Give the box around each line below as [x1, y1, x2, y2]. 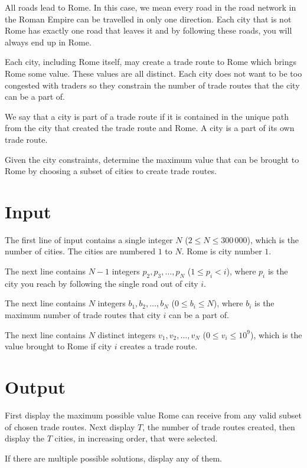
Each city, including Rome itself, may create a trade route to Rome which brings [5, 55, 296, 68]
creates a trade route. [120, 340, 198, 352]
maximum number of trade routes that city [5, 309, 161, 321]
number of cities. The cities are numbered [5, 245, 155, 257]
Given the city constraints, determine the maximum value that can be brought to [5, 153, 299, 165]
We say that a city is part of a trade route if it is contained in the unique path [5, 110, 289, 122]
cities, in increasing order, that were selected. [54, 432, 218, 444]
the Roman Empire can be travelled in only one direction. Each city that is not [5, 12, 292, 25]
